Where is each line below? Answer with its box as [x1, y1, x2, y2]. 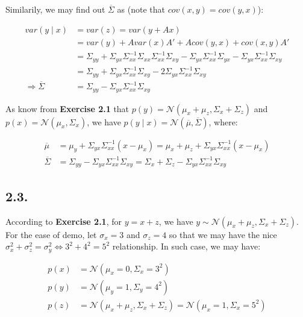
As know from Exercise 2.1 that [5, 102, 130, 115]
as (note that [117, 3, 166, 15]
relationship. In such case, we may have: [112, 240, 261, 253]
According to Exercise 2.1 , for [5, 215, 122, 227]
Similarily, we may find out [5, 3, 105, 15]
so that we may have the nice [169, 228, 277, 240]
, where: [208, 115, 238, 128]
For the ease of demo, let [5, 228, 97, 240]
